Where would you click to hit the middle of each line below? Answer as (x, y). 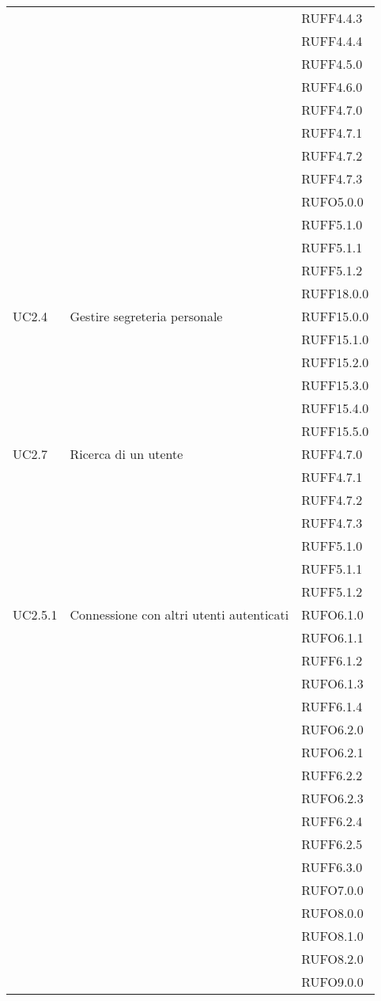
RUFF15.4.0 (335, 408)
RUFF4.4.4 (332, 41)
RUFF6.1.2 (332, 660)
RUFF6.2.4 (332, 821)
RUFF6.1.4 (332, 706)
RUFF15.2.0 (335, 362)
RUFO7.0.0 (332, 890)
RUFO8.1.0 (332, 936)
